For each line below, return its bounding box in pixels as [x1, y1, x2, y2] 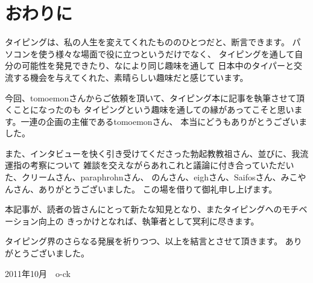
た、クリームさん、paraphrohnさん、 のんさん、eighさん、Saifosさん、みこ [5, 171, 298, 183]
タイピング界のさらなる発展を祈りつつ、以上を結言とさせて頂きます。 [5, 235, 283, 247]
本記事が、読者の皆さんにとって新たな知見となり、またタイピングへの [5, 203, 282, 215]
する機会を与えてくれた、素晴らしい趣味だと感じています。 [13, 71, 248, 83]
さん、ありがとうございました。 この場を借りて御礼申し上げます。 [13, 182, 277, 195]
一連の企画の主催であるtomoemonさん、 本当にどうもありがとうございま [21, 115, 308, 127]
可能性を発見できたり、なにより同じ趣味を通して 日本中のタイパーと [21, 59, 294, 72]
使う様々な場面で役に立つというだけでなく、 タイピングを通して [38, 47, 295, 60]
